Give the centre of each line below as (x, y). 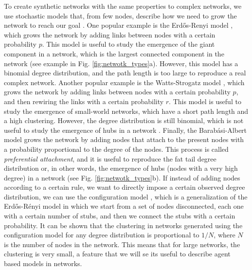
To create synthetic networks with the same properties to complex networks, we (123, 6)
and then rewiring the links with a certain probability (84, 101)
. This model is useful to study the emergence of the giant (128, 44)
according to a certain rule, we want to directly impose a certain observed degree (125, 187)
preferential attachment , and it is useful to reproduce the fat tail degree (110, 158)
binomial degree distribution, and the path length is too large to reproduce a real (125, 73)
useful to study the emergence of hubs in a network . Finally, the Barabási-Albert (126, 130)
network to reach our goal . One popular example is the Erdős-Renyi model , (118, 25)
